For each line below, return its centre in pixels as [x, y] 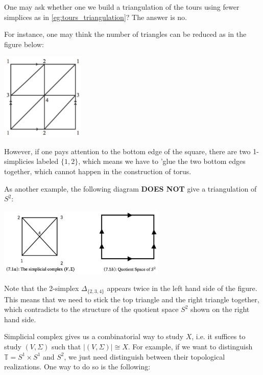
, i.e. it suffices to [219, 336]
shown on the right [220, 309]
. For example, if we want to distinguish [190, 346]
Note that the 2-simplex [42, 288]
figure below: [24, 44]
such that [66, 346]
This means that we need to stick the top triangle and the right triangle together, [132, 299]
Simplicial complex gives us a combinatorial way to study [94, 336]
